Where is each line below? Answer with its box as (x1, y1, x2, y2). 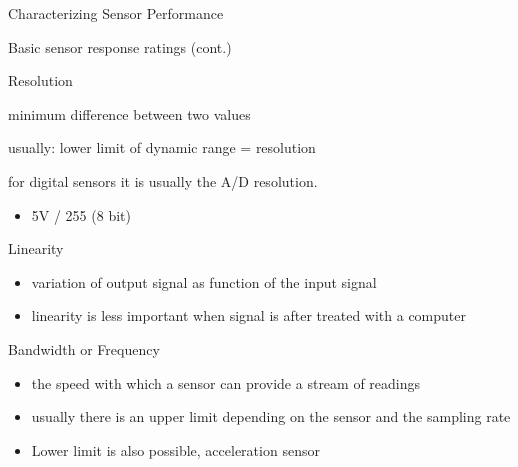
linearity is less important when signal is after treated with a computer (31, 305, 466, 326)
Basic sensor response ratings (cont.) (8, 36, 232, 57)
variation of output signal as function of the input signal (31, 271, 377, 292)
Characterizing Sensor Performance (8, 3, 224, 23)
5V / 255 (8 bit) (31, 204, 131, 225)
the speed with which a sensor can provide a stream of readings (31, 372, 421, 393)
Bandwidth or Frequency (8, 338, 160, 359)
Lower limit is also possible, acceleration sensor (31, 439, 320, 460)
